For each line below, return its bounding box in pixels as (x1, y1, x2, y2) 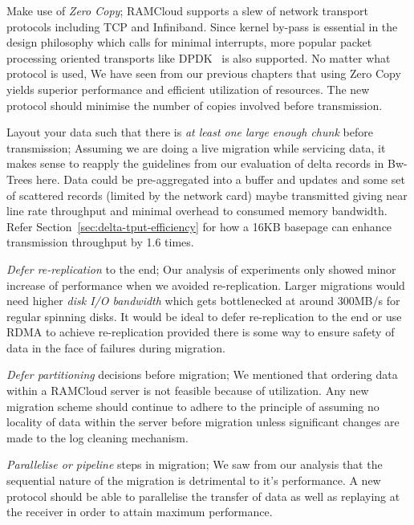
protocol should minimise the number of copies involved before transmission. (6, 96, 383, 113)
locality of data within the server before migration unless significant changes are (6, 413, 400, 430)
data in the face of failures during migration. (6, 339, 225, 356)
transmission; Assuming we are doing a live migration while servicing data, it (6, 139, 386, 156)
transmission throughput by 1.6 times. (6, 234, 194, 250)
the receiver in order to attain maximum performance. (6, 503, 273, 520)
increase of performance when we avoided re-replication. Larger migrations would (6, 276, 405, 293)
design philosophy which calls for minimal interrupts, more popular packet (6, 34, 372, 51)
